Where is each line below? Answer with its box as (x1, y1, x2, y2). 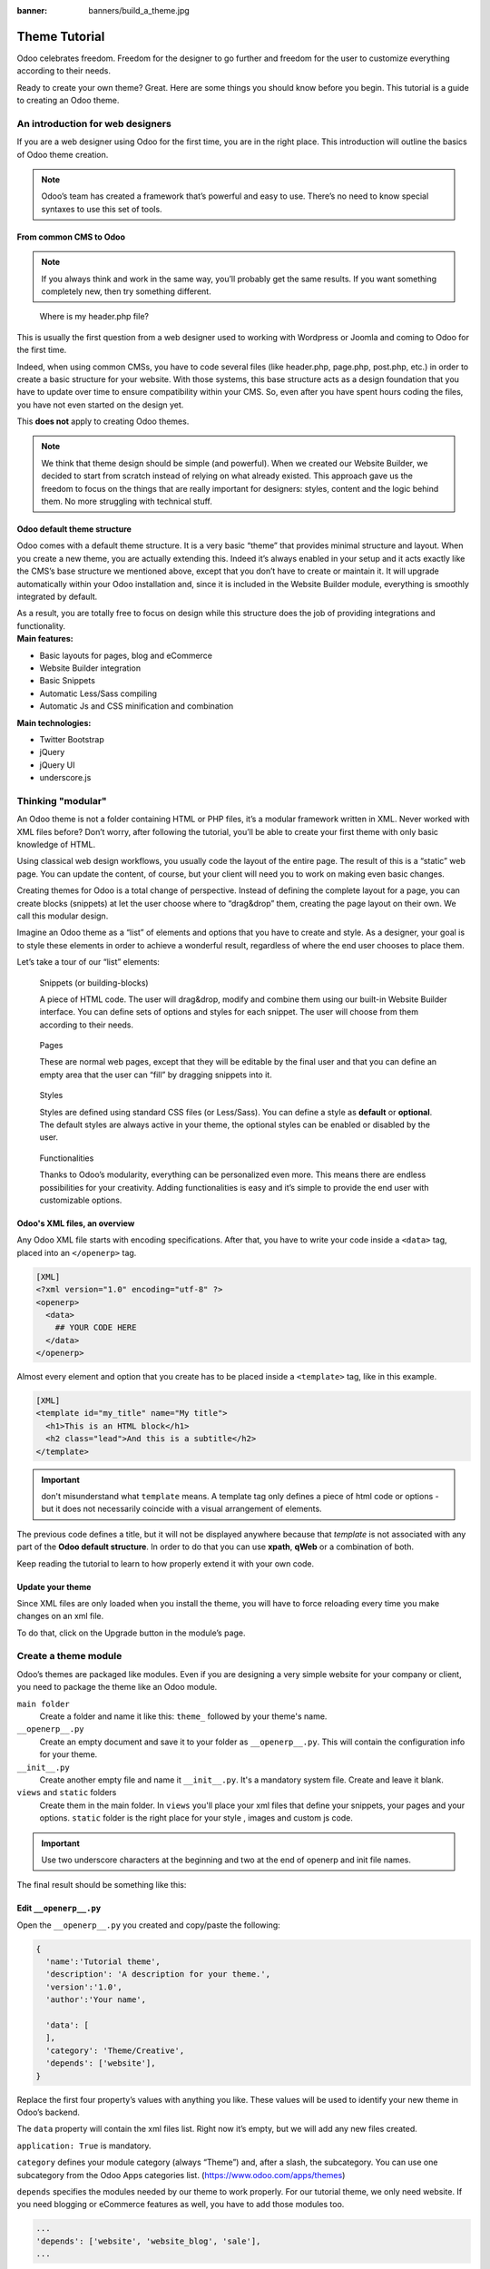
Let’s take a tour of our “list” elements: (16, 957, 161, 968)
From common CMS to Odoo (16, 231, 126, 242)
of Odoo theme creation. (16, 149, 109, 160)
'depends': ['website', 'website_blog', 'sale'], (35, 2235, 261, 2246)
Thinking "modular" (16, 794, 108, 807)
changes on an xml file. (16, 1611, 104, 1622)
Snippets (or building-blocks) (39, 977, 149, 988)
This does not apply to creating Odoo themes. (16, 416, 190, 427)
